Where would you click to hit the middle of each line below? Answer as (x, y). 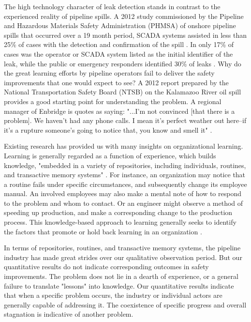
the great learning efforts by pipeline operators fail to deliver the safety (109, 73)
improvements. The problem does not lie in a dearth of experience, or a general (121, 276)
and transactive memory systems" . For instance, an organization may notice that (125, 175)
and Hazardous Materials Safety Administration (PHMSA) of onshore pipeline (120, 25)
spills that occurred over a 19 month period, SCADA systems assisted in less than (125, 35)
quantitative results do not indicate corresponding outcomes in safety (106, 267)
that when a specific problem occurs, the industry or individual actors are (113, 295)
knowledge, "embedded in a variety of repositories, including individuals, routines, (125, 165)
